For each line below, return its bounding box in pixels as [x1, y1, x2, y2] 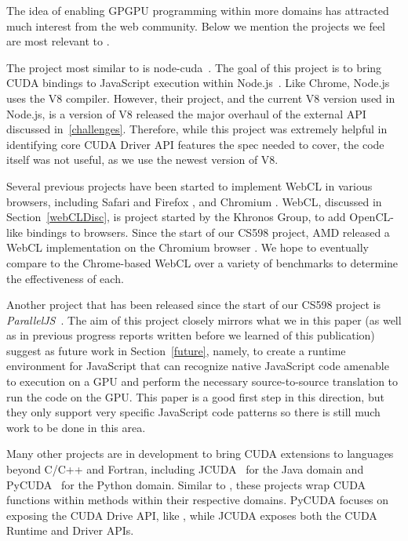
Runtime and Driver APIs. [6, 522, 134, 539]
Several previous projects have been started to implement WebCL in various [6, 177, 373, 194]
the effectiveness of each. [6, 270, 124, 286]
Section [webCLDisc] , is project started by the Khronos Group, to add [6, 209, 346, 225]
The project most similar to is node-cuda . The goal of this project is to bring [6, 59, 382, 75]
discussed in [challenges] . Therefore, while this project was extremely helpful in [6, 121, 388, 137]
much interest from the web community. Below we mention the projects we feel [6, 17, 385, 34]
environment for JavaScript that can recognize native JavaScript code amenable [6, 358, 389, 374]
